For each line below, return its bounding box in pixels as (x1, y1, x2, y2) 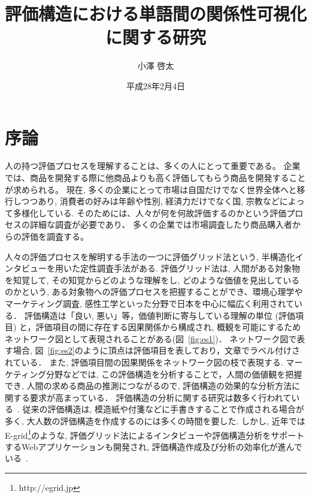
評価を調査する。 (21, 230, 89, 242)
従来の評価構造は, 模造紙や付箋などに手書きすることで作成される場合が (22, 403, 304, 415)
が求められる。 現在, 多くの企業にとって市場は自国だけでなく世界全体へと (5, 183, 297, 195)
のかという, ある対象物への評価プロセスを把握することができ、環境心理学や (5, 285, 303, 298)
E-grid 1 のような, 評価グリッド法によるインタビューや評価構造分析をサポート (5, 427, 305, 441)
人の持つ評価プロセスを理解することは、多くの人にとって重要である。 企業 (5, 159, 301, 172)
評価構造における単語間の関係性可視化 (5, 1, 307, 26)
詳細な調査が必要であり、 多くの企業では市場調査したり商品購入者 (29, 218, 292, 231)
